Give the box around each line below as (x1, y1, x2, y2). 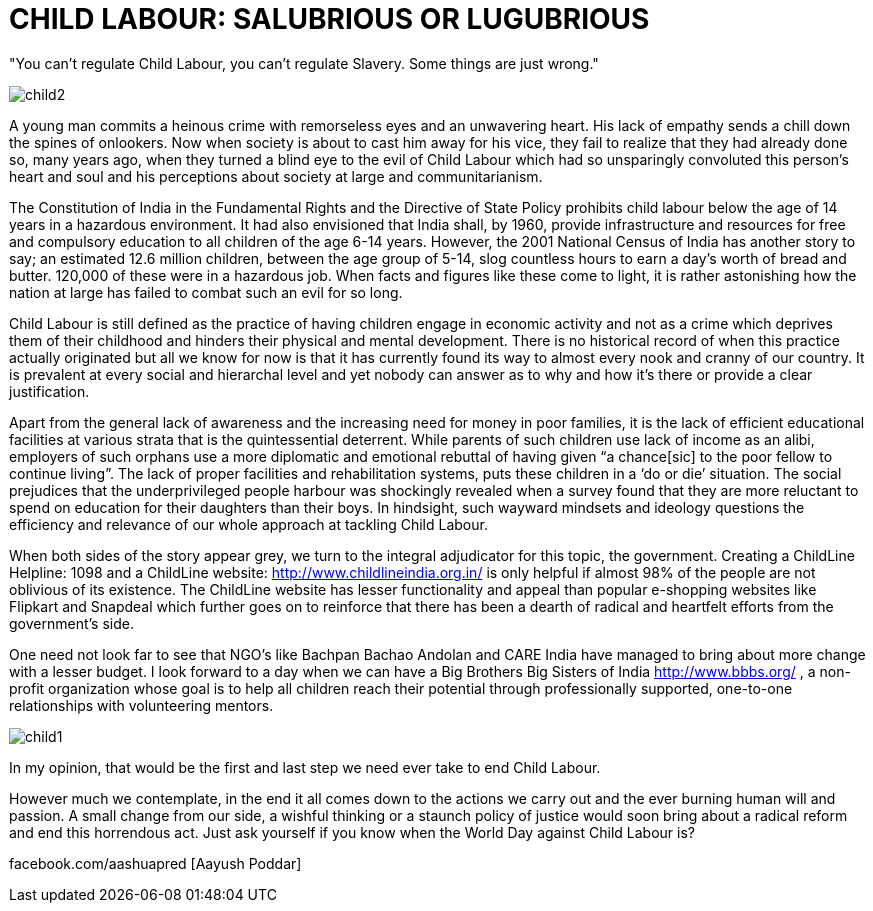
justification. (9, 382, 90, 400)
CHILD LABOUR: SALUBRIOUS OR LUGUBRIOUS (9, 2, 650, 36)
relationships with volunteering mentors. (9, 696, 274, 714)
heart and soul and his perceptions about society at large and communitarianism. (9, 167, 543, 185)
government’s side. (9, 614, 134, 632)
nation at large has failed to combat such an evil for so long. (9, 283, 403, 301)
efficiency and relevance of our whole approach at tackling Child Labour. (9, 515, 488, 533)
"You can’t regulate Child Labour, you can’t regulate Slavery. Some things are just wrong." (9, 54, 599, 72)
